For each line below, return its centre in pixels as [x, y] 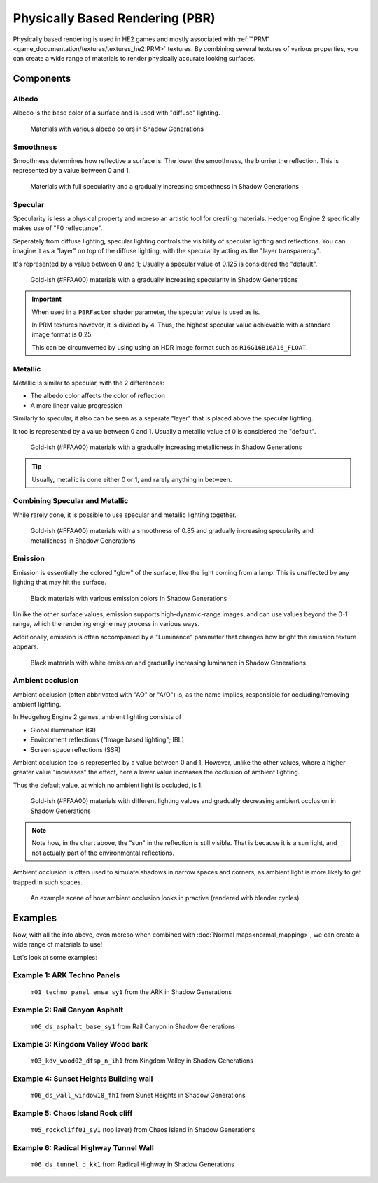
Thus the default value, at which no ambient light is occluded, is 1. [108, 785]
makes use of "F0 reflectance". [58, 228]
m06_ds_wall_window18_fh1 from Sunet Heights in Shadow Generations [138, 1096]
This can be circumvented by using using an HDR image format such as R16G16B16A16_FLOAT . [170, 347]
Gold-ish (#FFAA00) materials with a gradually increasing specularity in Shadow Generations [164, 279]
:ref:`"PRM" [254, 39]
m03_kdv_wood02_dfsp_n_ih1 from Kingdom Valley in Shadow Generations [142, 1061]
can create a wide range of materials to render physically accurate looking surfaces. [134, 59]
